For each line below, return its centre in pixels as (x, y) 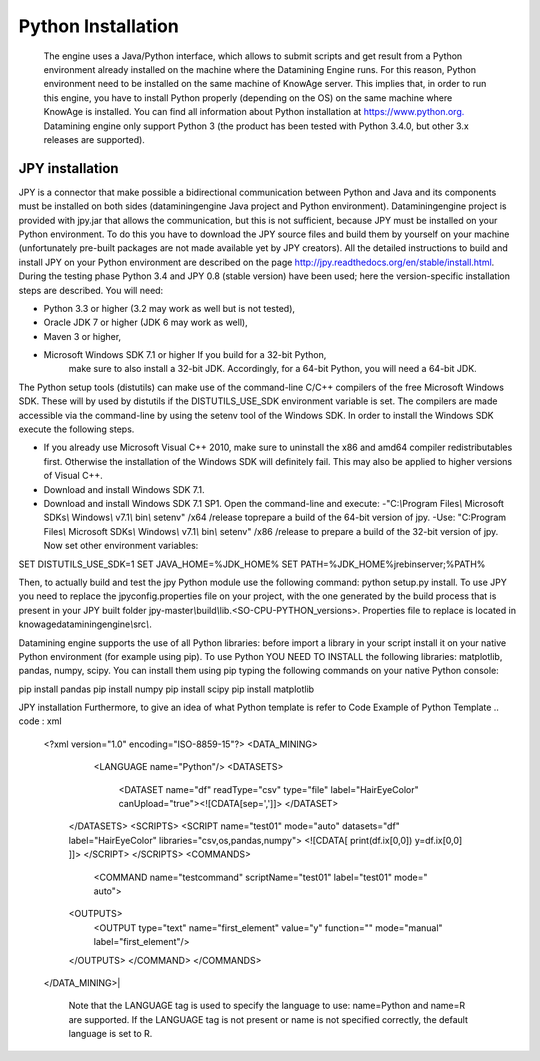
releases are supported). (94, 139)
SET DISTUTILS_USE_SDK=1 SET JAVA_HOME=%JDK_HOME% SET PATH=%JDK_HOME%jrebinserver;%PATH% (252, 564)
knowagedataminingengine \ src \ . (85, 624)
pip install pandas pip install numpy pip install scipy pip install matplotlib (166, 689)
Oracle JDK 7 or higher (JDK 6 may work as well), (146, 322)
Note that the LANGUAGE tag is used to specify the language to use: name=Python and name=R (266, 1006)
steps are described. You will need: (91, 290)
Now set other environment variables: (121, 546)
